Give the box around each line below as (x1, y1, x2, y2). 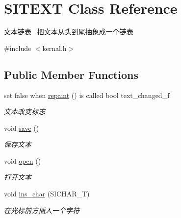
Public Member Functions (4, 67, 138, 82)
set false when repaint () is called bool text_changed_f (4, 90, 170, 100)
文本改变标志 (4, 106, 45, 117)
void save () (4, 122, 39, 133)
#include (4, 43, 31, 53)
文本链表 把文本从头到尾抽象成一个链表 (4, 26, 133, 37)
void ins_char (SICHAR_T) (4, 189, 90, 199)
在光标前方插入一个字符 (4, 205, 79, 215)
